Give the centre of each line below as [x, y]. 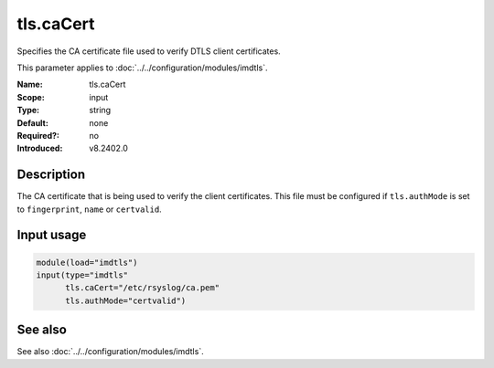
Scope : [31, 97]
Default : [33, 122]
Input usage [52, 235]
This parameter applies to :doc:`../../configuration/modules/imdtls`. [142, 68]
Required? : [38, 135]
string [100, 110]
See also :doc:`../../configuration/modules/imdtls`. [111, 352]
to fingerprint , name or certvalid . [89, 209]
